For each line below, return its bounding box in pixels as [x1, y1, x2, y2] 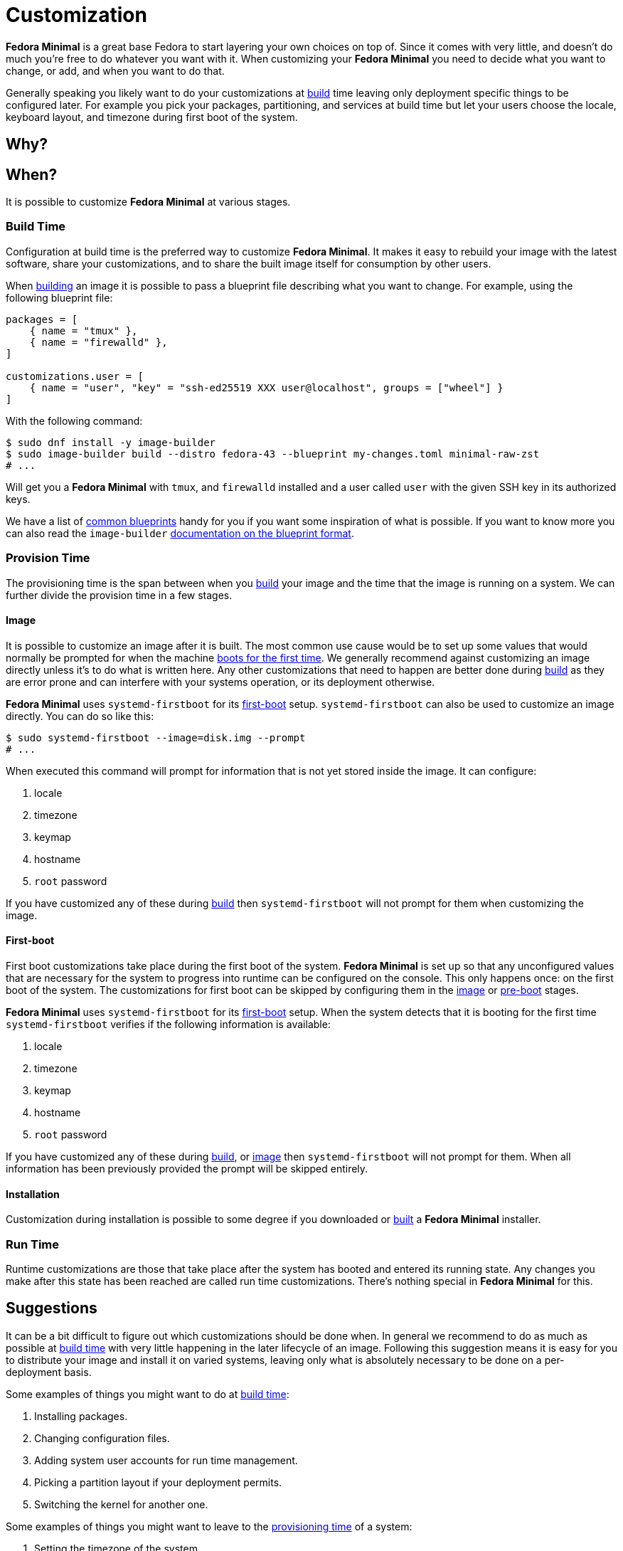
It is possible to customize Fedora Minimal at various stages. [6, 196, 291, 208]
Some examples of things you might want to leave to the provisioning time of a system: [6, 1520, 412, 1533]
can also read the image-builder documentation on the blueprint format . [6, 526, 354, 539]
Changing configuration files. [34, 1431, 170, 1444]
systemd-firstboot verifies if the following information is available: [6, 1017, 331, 1030]
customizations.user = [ [6, 370, 144, 382]
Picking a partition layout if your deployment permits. [34, 1476, 282, 1488]
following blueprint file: [6, 291, 113, 304]
